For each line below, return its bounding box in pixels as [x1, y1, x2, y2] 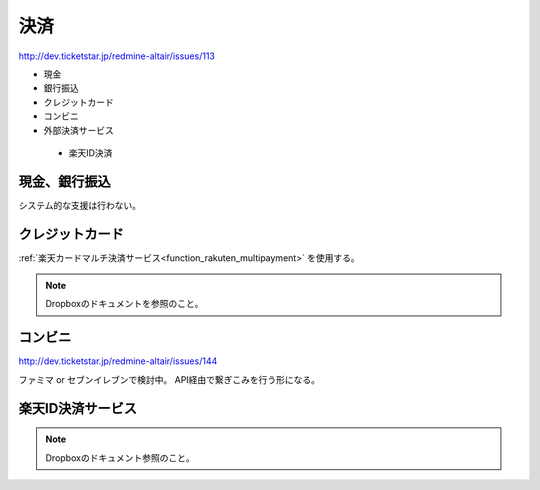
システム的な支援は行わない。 [18, 199, 142, 211]
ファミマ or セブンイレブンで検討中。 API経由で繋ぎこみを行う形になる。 [18, 373, 320, 385]
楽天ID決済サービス [18, 400, 138, 417]
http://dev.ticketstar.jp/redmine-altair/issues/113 [18, 50, 215, 62]
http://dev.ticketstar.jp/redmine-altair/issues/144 [18, 355, 218, 367]
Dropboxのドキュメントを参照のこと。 [45, 298, 204, 310]
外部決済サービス [43, 124, 114, 136]
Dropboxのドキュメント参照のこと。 [45, 451, 195, 464]
